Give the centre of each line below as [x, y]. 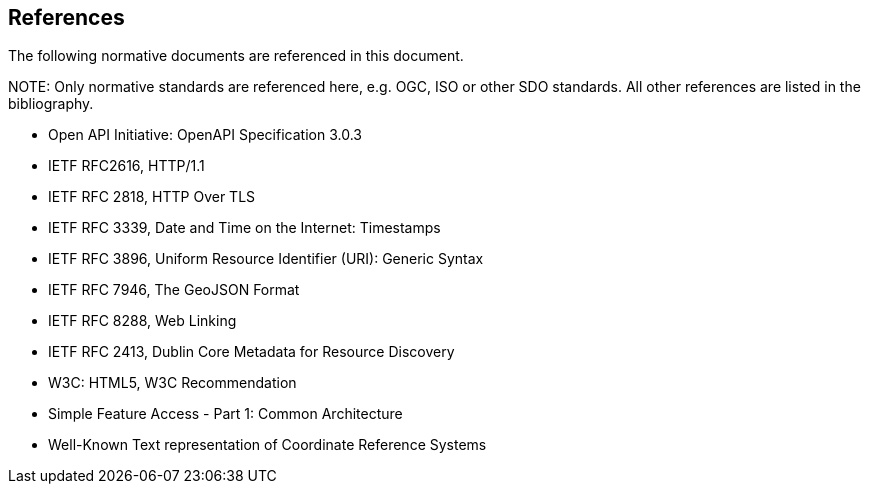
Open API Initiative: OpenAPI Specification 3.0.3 [205, 135]
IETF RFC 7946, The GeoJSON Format [174, 290]
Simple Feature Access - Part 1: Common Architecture [225, 414]
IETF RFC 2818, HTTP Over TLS [152, 197]
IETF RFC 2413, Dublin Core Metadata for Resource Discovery [251, 352]
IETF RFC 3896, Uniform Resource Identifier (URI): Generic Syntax [266, 259]
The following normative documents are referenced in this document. [236, 56]
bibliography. [51, 104]
